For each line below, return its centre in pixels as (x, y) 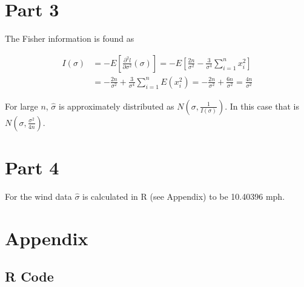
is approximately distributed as (117, 106)
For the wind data (38, 196)
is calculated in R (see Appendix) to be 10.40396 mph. (184, 196)
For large (21, 106)
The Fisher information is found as (70, 38)
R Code (29, 276)
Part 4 (32, 167)
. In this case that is (262, 106)
